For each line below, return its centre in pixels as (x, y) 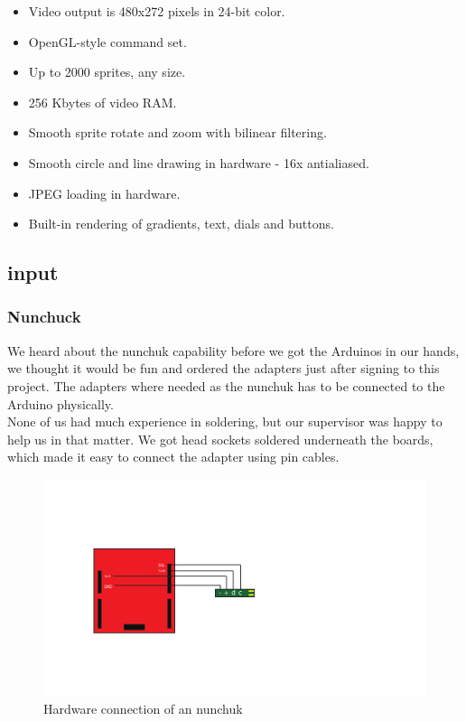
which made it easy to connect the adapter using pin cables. (173, 457)
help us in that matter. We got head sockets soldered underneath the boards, (220, 439)
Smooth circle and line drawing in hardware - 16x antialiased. (199, 162)
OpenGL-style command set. (107, 41)
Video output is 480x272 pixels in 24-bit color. (157, 11)
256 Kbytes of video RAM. (103, 102)
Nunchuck (44, 317)
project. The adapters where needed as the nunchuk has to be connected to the (226, 385)
